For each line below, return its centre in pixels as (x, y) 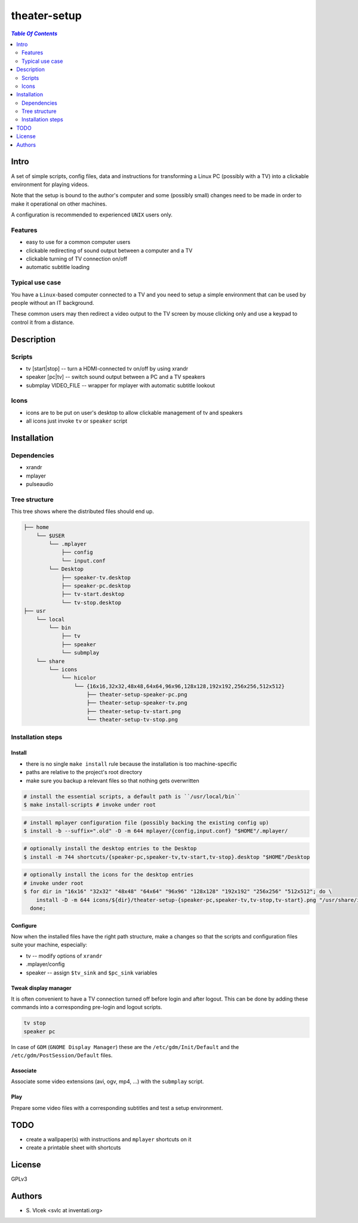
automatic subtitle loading (58, 267)
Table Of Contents (34, 33)
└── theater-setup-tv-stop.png (132, 720)
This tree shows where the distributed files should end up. (83, 512)
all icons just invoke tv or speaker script (77, 421)
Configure (24, 925)
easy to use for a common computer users (78, 242)
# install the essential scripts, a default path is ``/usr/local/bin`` (132, 796)
